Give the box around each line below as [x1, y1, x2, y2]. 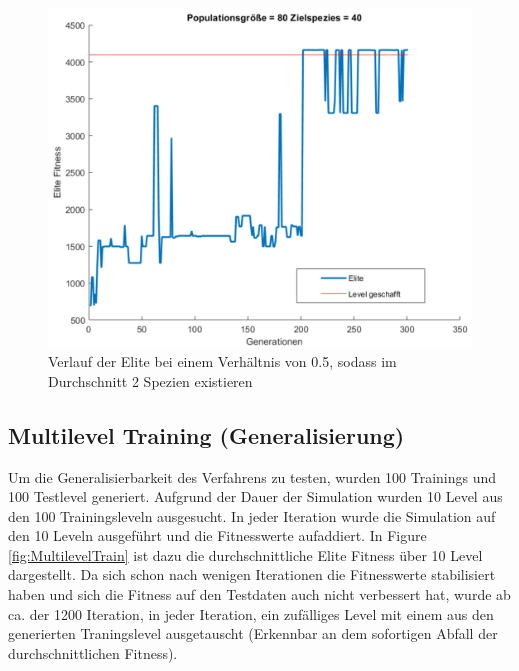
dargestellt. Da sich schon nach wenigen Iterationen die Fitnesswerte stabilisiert [8, 564, 496, 585]
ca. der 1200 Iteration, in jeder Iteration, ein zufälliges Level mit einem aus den [8, 603, 494, 624]
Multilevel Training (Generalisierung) [8, 419, 405, 450]
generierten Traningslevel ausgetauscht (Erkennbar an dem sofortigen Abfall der [8, 623, 498, 644]
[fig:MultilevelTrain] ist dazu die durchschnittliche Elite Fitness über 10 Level [8, 544, 483, 565]
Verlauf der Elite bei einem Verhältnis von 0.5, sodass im [48, 351, 397, 372]
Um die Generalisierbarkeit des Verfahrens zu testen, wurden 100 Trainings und [8, 466, 497, 487]
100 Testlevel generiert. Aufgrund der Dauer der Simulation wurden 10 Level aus [8, 486, 503, 507]
